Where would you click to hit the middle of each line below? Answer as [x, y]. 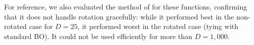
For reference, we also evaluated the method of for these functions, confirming [126, 6]
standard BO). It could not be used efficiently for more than [98, 36]
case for [41, 26]
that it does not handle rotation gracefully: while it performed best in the [119, 16]
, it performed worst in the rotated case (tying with [158, 26]
